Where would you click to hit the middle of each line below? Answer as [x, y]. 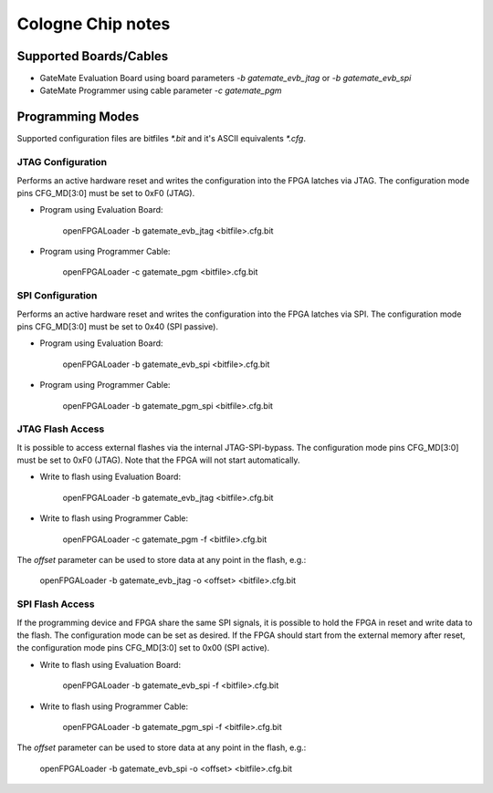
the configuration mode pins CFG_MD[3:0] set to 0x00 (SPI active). [143, 648]
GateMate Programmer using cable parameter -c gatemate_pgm [161, 90]
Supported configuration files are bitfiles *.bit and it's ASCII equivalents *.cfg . [161, 139]
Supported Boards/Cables [93, 56]
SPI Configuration [57, 296]
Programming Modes [78, 117]
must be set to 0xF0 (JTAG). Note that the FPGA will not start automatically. [158, 460]
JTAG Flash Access [61, 429]
